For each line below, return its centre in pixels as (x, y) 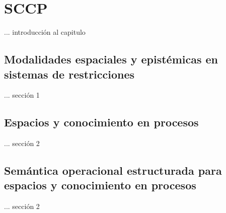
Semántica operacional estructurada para (113, 170)
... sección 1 (22, 95)
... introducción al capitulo (45, 32)
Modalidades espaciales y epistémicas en (111, 59)
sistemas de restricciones (69, 74)
